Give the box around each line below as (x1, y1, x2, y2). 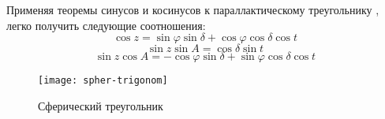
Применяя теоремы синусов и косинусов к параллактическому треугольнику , (6, 2, 379, 17)
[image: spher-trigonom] (38, 75, 168, 87)
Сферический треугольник (38, 97, 163, 113)
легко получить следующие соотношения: (6, 17, 206, 33)
